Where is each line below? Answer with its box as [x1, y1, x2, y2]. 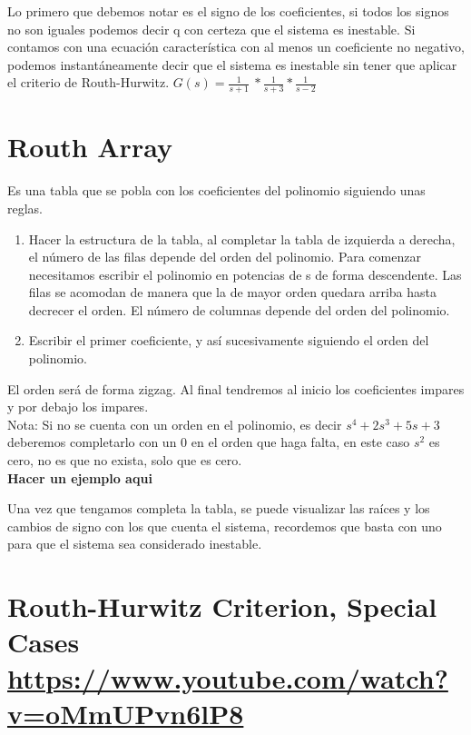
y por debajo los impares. [7, 397, 149, 416]
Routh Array [7, 128, 172, 165]
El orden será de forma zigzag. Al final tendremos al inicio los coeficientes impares [7, 379, 465, 398]
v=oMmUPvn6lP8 [7, 694, 244, 731]
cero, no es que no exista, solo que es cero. [7, 451, 242, 470]
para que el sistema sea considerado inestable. [7, 534, 262, 553]
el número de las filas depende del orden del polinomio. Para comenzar [28, 247, 421, 266]
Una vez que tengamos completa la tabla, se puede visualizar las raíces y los [7, 499, 430, 518]
